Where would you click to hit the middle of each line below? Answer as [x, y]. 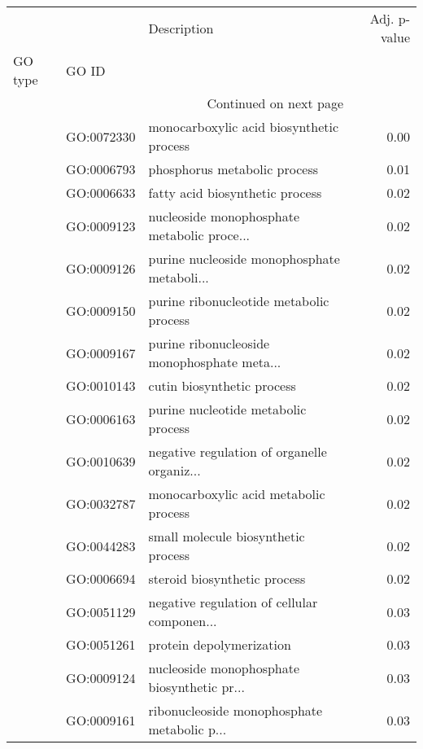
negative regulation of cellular [233, 602]
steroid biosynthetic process [227, 578]
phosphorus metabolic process [233, 169]
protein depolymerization [220, 644]
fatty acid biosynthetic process [235, 193]
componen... [183, 621]
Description [181, 28]
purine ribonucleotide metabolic [239, 301]
